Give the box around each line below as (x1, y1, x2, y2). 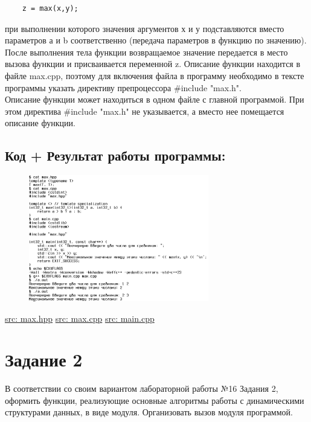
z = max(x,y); (22, 4, 79, 13)
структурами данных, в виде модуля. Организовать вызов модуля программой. (5, 406, 293, 418)
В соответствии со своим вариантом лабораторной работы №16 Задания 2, (5, 382, 278, 395)
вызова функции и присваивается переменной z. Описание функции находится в (5, 57, 301, 70)
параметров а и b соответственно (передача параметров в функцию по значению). (5, 34, 307, 46)
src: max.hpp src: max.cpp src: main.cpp (5, 312, 155, 324)
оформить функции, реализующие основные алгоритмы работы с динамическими (5, 394, 304, 406)
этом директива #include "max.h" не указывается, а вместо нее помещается (5, 104, 284, 117)
